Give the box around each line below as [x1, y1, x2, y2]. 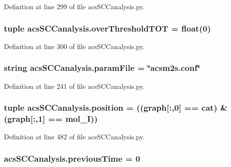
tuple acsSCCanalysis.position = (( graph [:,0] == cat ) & [4, 101, 228, 114]
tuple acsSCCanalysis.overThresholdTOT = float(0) [4, 22, 211, 34]
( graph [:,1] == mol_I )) [4, 113, 98, 125]
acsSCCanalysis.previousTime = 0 [4, 152, 141, 164]
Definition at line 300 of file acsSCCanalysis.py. [4, 41, 145, 51]
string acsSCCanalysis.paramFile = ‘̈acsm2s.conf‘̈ [4, 62, 200, 74]
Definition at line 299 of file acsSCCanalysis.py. [4, 1, 145, 11]
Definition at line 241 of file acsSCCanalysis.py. [4, 81, 145, 91]
